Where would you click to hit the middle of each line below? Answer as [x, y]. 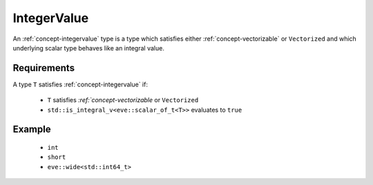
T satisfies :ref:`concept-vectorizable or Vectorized [123, 100]
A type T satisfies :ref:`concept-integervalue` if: [80, 84]
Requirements [44, 68]
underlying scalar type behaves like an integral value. [89, 48]
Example [32, 129]
